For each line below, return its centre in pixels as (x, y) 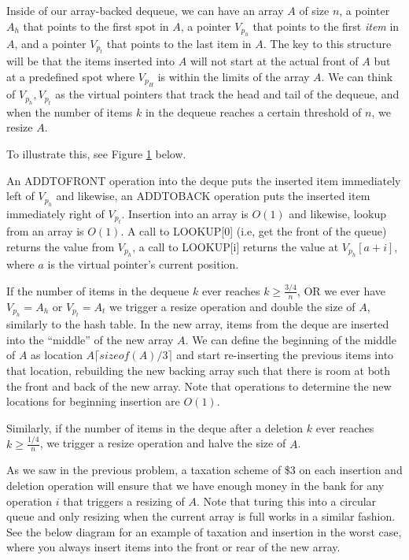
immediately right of (55, 213)
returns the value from (61, 246)
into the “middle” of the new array (90, 339)
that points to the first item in (326, 26)
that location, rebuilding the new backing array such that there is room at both (199, 370)
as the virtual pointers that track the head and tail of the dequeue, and (227, 94)
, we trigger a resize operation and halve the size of (163, 443)
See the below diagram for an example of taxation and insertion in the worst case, (204, 531)
